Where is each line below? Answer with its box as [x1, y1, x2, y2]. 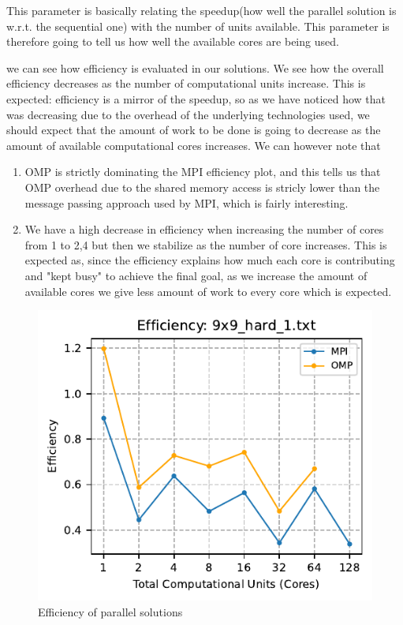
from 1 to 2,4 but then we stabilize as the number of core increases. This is [24, 236, 387, 253]
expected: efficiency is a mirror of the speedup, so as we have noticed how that [6, 90, 386, 107]
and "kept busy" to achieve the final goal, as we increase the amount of [24, 267, 368, 283]
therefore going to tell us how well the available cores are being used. [6, 33, 339, 50]
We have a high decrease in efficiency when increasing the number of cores [24, 221, 384, 238]
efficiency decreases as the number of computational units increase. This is [6, 75, 366, 92]
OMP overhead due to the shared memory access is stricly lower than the [24, 178, 380, 195]
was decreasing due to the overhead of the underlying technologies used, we [6, 106, 370, 122]
